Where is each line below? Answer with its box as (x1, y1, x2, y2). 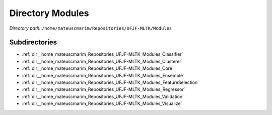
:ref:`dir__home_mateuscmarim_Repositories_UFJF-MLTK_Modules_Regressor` (22, 86, 185, 92)
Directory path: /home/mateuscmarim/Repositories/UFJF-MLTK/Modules (9, 25, 172, 31)
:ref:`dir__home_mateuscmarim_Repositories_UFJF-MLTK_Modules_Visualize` (22, 100, 182, 106)
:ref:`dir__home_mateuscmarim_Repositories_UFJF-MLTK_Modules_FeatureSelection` (22, 79, 199, 85)
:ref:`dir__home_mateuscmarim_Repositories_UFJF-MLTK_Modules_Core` (22, 65, 174, 71)
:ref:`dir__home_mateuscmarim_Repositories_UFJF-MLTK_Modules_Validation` (22, 93, 184, 99)
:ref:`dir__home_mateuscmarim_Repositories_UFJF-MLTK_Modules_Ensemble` (22, 72, 185, 78)
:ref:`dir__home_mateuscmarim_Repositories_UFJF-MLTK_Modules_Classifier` (22, 51, 183, 57)
